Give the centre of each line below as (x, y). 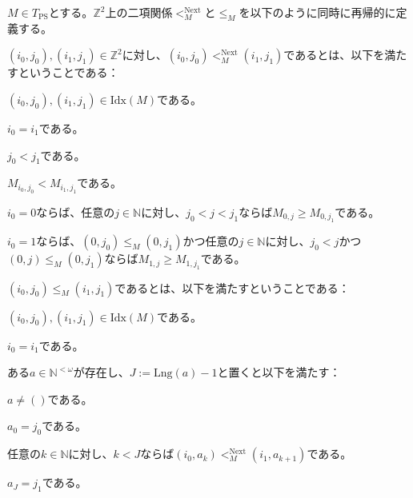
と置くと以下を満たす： (279, 372)
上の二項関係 (139, 12)
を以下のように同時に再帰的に (317, 12)
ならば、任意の (76, 211)
